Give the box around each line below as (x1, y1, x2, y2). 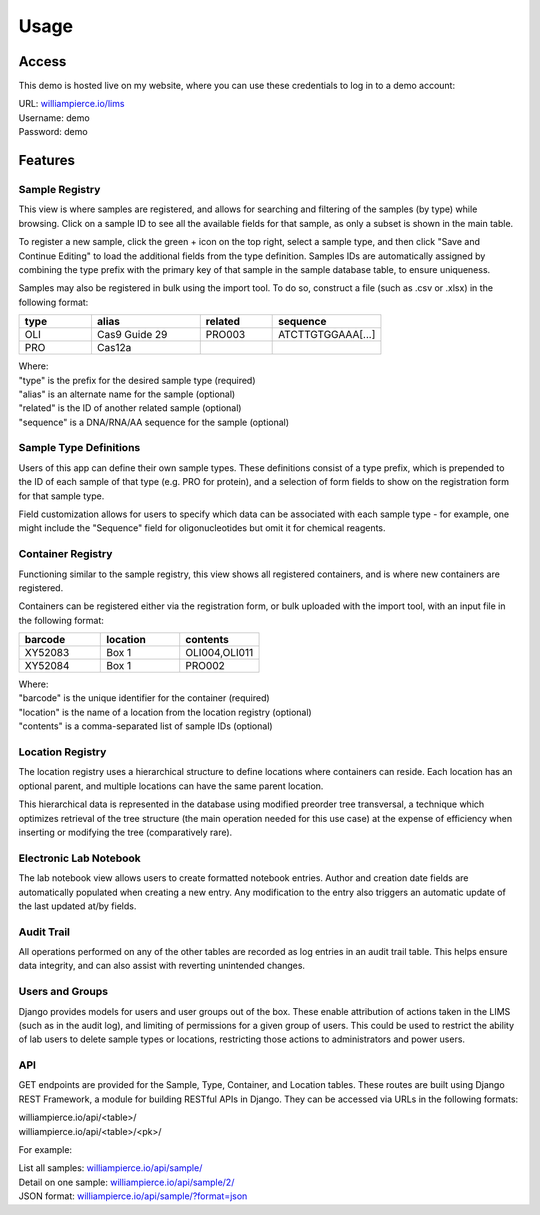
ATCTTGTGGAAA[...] (278, 328, 376, 342)
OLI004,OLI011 (185, 646, 254, 660)
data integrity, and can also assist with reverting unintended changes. (18, 960, 305, 972)
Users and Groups (18, 985, 109, 999)
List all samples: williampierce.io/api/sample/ (18, 1162, 203, 1174)
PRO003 (205, 328, 246, 342)
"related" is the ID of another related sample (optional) (18, 402, 242, 414)
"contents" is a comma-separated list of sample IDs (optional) (18, 720, 274, 732)
